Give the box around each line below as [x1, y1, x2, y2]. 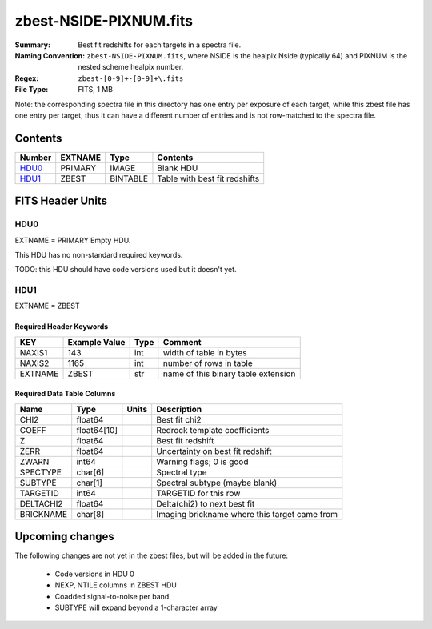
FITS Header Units [14, 194, 108, 208]
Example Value [67, 336, 126, 347]
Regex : [14, 73, 39, 83]
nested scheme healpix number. [78, 62, 184, 72]
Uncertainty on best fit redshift [156, 445, 272, 456]
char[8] [76, 508, 105, 519]
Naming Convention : [14, 50, 86, 60]
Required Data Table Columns [14, 389, 116, 399]
